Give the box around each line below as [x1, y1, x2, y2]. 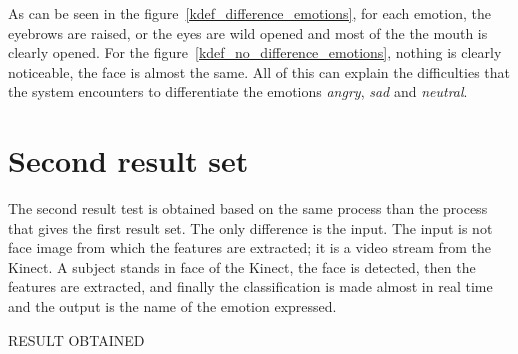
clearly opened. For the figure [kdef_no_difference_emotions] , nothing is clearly [8, 42, 502, 63]
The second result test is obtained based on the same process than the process [8, 198, 488, 219]
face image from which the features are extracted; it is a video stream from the [8, 237, 492, 258]
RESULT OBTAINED [8, 329, 145, 350]
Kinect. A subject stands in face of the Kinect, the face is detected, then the [8, 256, 476, 277]
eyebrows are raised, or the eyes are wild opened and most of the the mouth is [8, 22, 488, 43]
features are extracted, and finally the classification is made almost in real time [8, 276, 493, 297]
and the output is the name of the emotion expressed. [8, 296, 337, 317]
